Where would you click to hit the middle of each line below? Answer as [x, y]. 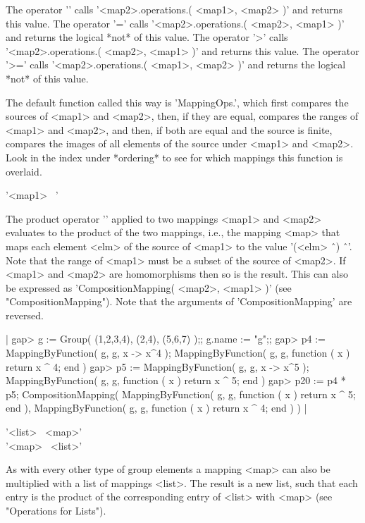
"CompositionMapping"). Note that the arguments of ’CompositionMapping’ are [179, 301]
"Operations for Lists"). [56, 510]
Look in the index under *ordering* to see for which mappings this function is [174, 157]
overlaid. [24, 171]
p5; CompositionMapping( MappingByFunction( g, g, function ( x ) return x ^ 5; [181, 394]
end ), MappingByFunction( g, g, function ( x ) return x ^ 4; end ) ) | [156, 408]
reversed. [25, 315]
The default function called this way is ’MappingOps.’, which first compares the [177, 102]
